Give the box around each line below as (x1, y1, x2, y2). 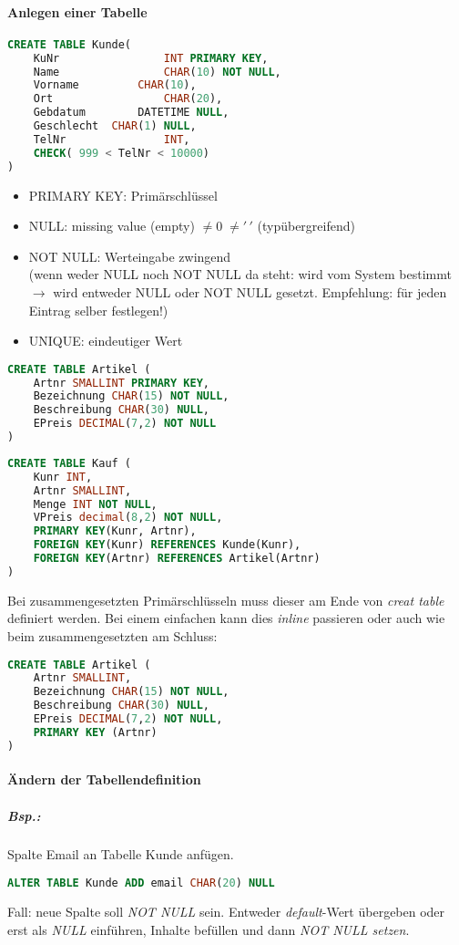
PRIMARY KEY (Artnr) (33, 725, 158, 739)
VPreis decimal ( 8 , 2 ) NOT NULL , (33, 511, 223, 524)
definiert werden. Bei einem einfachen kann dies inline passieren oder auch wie (7, 608, 445, 628)
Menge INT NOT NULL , (33, 497, 158, 511)
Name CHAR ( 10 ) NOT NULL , (33, 65, 281, 78)
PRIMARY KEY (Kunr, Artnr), (33, 524, 197, 538)
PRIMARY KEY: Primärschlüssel (28, 185, 218, 204)
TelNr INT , (33, 132, 190, 146)
